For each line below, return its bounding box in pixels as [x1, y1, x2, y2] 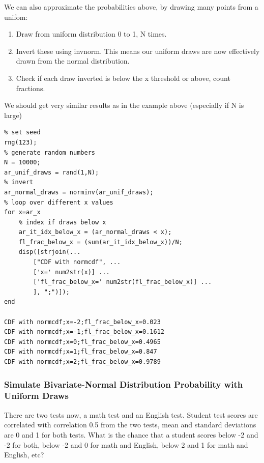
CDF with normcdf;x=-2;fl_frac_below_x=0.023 [4, 318, 161, 326]
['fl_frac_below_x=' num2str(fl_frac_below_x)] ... [33, 278, 212, 286]
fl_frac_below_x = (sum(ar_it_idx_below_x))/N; [18, 238, 183, 246]
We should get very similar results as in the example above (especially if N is [4, 100, 244, 110]
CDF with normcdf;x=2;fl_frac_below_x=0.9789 [4, 358, 161, 365]
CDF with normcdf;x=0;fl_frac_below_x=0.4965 [4, 338, 161, 345]
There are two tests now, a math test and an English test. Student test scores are [4, 409, 258, 420]
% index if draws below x [18, 218, 106, 226]
